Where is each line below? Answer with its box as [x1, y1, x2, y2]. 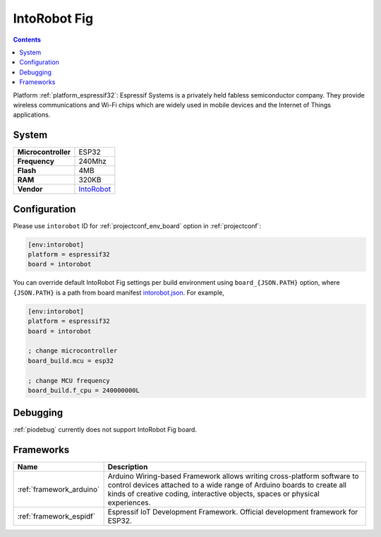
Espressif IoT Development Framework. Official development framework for [107, 507, 358, 517]
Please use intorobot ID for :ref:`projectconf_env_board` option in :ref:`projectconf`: [13, 221, 262, 230]
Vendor [17, 184, 43, 194]
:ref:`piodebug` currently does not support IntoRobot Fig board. [13, 425, 198, 434]
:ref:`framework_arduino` [17, 485, 100, 495]
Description [107, 462, 148, 472]
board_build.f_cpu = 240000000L [28, 386, 140, 394]
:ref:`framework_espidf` [17, 512, 96, 521]
